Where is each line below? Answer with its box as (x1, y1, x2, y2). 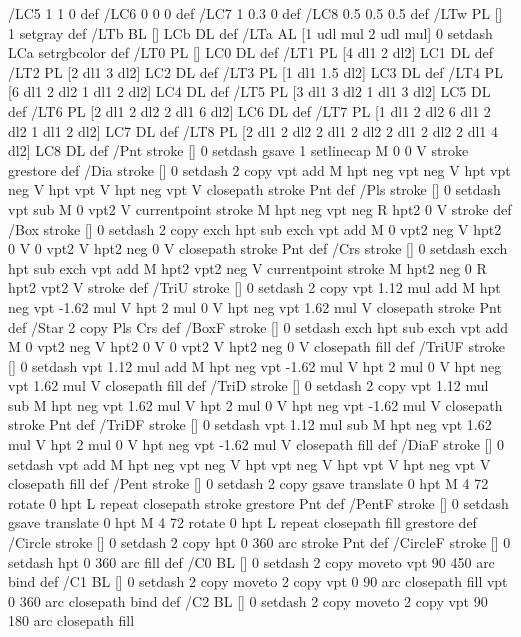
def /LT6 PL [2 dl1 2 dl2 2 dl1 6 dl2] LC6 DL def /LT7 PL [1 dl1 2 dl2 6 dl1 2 (8, 100, 491, 121)
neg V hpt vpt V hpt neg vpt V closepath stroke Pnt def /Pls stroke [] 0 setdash (8, 179, 501, 200)
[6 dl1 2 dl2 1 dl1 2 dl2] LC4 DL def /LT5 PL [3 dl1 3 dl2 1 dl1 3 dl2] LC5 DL (8, 81, 491, 102)
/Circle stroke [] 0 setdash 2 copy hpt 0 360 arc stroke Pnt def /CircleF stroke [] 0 (8, 532, 511, 553)
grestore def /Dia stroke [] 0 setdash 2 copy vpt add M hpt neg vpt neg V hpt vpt (8, 159, 511, 180)
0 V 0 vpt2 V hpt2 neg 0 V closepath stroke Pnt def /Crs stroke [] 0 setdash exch (8, 238, 508, 259)
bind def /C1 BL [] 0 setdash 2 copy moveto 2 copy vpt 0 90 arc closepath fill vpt (8, 571, 508, 592)
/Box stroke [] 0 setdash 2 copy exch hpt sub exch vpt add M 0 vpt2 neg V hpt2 (8, 218, 502, 239)
